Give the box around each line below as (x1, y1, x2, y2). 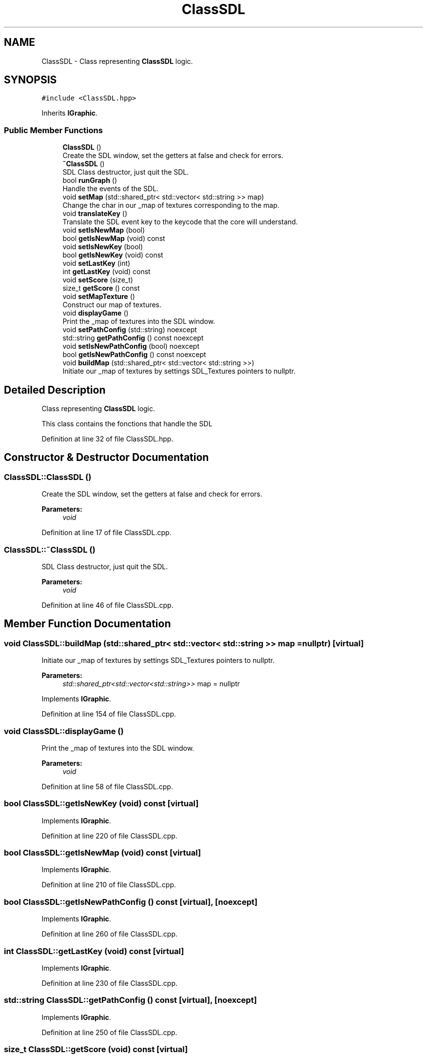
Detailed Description (4, 383, 106, 396)
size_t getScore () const (62, 284, 140, 293)
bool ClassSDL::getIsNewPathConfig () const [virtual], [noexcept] (4, 897, 258, 907)
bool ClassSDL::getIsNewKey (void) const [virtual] (4, 798, 199, 809)
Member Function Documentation (4, 618, 171, 630)
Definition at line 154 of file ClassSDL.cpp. (41, 710, 176, 719)
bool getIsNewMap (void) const (62, 234, 165, 243)
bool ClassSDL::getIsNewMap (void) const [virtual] (4, 848, 201, 858)
